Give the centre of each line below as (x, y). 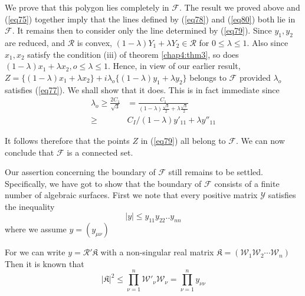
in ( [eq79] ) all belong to (183, 140)
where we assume (36, 229)
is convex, (94, 42)
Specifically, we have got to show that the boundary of (103, 183)
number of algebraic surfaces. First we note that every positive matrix (131, 195)
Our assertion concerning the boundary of (80, 172)
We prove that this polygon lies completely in (87, 7)
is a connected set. (100, 152)
